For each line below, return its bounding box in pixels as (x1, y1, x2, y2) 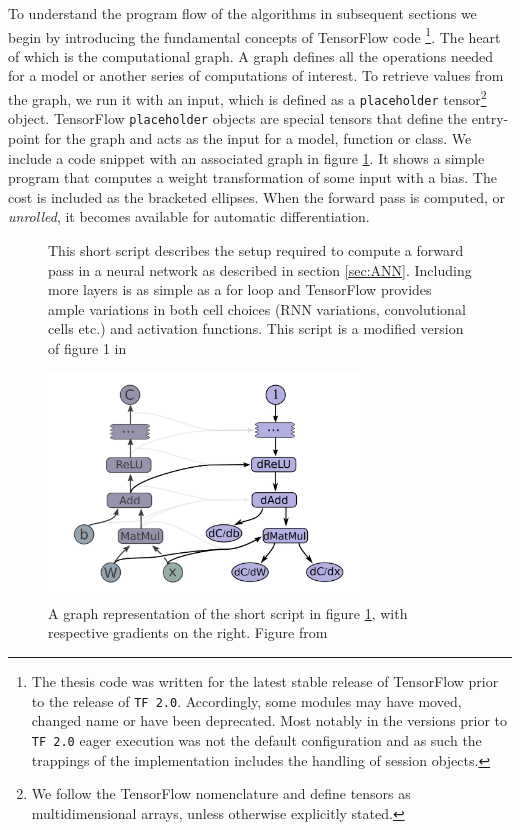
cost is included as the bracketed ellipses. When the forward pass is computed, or (8, 186, 505, 207)
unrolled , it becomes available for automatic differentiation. (8, 206, 370, 227)
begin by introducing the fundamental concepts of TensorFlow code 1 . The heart (8, 23, 501, 47)
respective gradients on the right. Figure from (48, 622, 328, 643)
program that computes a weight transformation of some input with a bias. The (8, 167, 497, 188)
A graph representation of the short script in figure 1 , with (48, 602, 408, 623)
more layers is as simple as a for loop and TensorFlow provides (48, 279, 432, 300)
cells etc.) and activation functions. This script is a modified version (48, 318, 464, 339)
